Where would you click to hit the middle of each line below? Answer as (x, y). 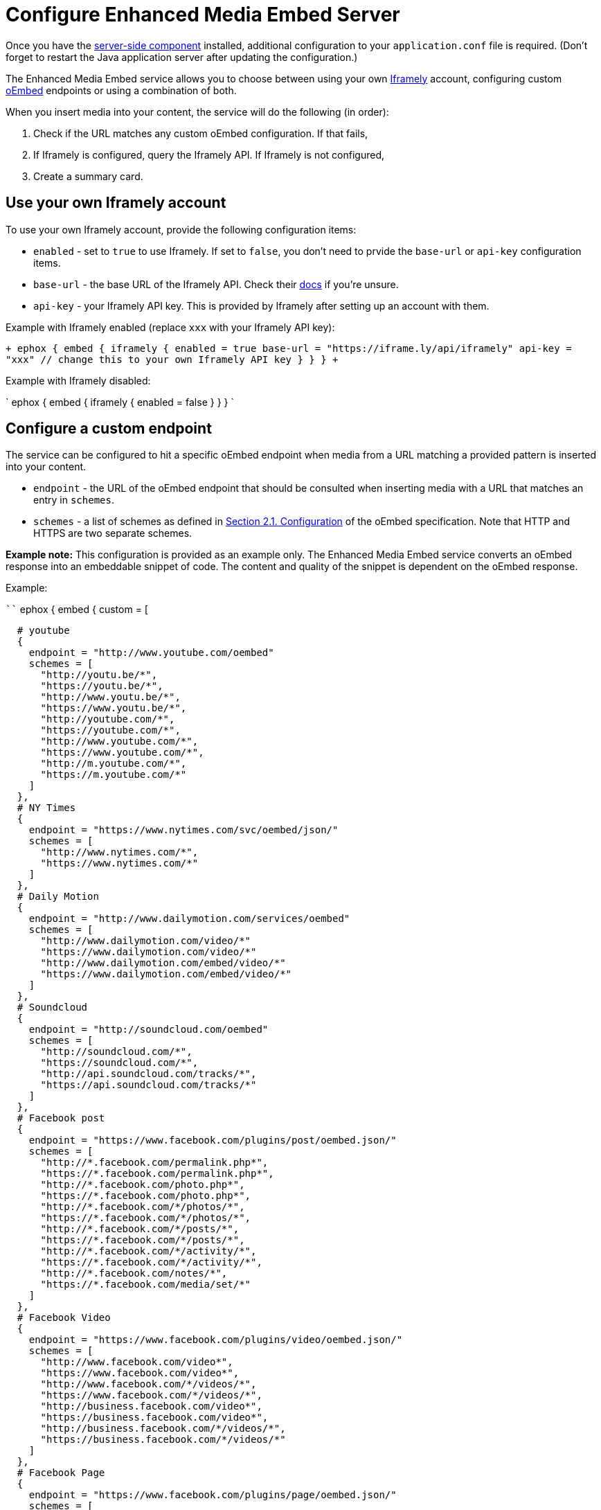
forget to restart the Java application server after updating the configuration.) (182, 57)
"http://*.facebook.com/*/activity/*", (149, 1251)
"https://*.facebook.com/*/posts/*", (143, 1240)
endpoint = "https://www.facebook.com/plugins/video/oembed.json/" (216, 1340)
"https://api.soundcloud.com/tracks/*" (149, 1085)
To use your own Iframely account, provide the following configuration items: (181, 229)
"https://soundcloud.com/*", (119, 1063)
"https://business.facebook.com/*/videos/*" (163, 1440)
